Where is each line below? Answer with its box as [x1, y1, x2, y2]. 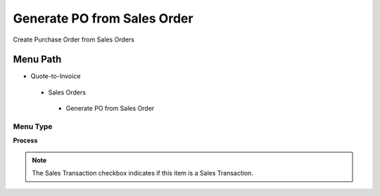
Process [13, 136, 38, 145]
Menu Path [13, 54, 62, 66]
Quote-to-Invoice [30, 72, 81, 80]
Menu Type [13, 122, 53, 131]
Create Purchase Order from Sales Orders [13, 35, 135, 44]
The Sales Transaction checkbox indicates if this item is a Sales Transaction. [32, 169, 253, 178]
